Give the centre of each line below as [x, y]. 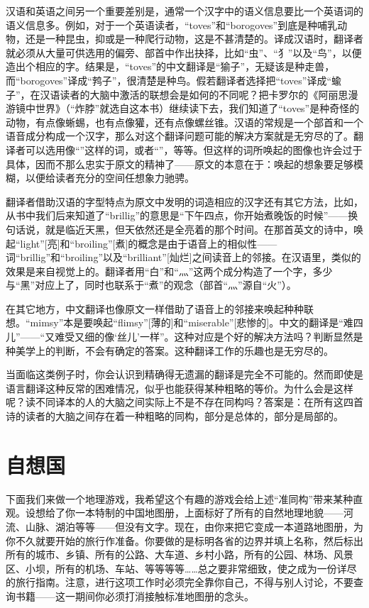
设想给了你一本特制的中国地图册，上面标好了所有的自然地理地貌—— [184, 513]
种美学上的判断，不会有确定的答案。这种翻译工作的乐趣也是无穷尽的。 [170, 350]
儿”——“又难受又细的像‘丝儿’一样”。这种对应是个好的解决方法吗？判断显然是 [184, 337]
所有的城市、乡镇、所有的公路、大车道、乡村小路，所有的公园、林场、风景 [180, 554]
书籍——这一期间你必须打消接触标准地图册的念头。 [134, 596]
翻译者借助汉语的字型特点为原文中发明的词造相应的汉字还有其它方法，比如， [184, 201]
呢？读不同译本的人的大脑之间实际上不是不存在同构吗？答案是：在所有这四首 [184, 402]
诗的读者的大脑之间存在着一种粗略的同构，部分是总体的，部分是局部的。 [175, 416]
